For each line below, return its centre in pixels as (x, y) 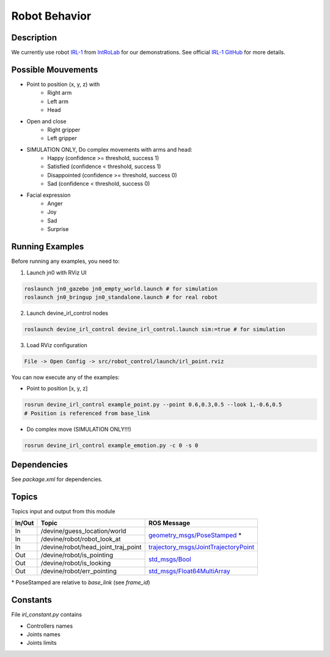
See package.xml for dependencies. (57, 479)
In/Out (24, 523)
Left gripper (62, 138)
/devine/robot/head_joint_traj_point (91, 547)
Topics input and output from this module (63, 511)
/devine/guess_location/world (83, 531)
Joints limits (42, 643)
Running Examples (48, 247)
